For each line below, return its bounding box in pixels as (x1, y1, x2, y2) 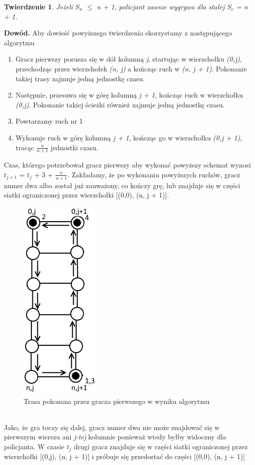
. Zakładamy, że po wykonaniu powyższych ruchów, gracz (67, 169, 240, 179)
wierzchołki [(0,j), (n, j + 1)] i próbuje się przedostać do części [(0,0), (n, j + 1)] (4, 451, 245, 462)
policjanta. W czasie (4, 441, 64, 451)
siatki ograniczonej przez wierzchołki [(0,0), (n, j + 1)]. (4, 190, 169, 200)
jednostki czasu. (51, 142, 98, 152)
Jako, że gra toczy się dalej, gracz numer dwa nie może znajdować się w (4, 422, 220, 432)
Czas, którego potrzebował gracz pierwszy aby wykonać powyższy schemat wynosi (4, 160, 251, 170)
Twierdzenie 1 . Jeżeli (4, 1, 73, 11)
